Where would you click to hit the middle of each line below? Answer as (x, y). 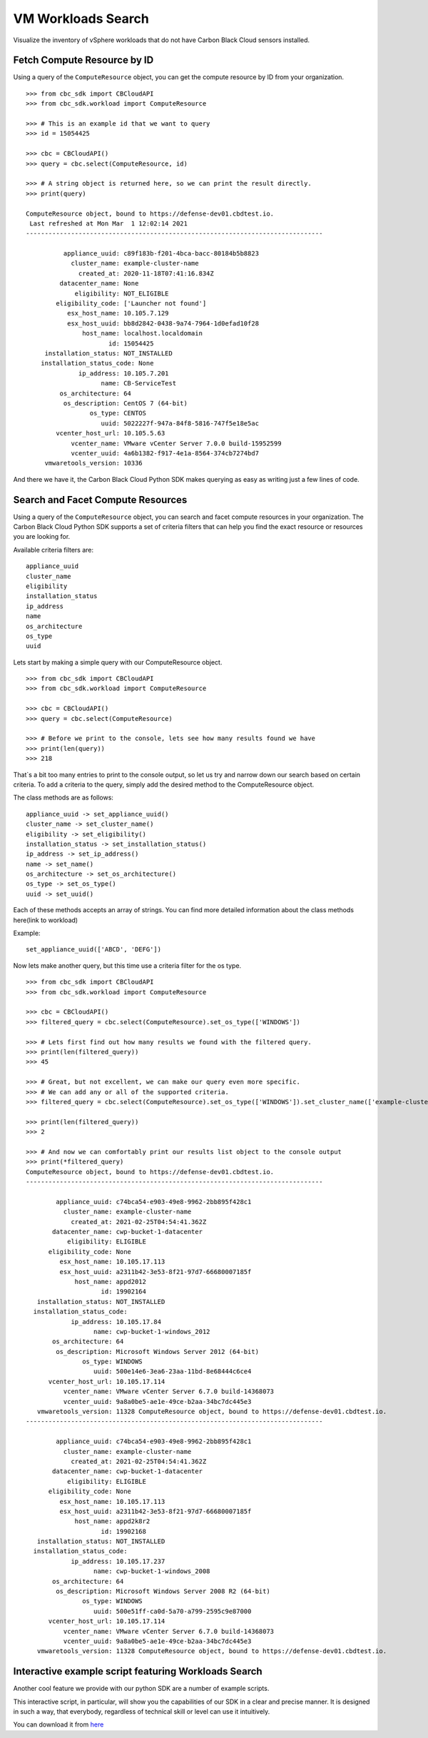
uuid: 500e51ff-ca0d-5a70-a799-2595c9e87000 (172, 1611)
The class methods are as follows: (63, 798)
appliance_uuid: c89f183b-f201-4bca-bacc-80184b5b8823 (161, 254)
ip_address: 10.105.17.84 (116, 1322)
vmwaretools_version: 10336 (93, 463)
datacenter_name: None (99, 283)
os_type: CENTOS (118, 413)
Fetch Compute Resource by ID (83, 60)
